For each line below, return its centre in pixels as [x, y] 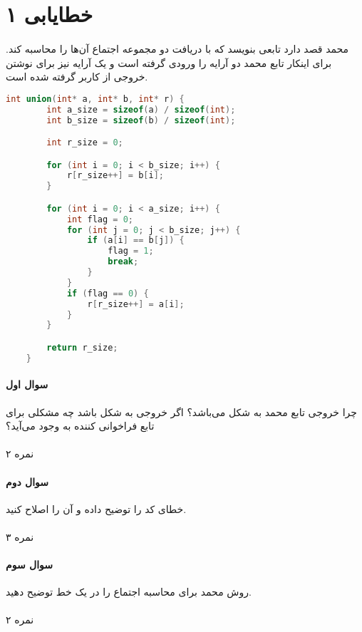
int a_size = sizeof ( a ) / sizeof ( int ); [141, 109]
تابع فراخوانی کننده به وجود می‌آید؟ [80, 426]
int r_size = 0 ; [85, 143]
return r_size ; [82, 348]
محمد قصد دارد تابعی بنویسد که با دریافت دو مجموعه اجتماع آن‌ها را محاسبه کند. [177, 48]
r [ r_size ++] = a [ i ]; [136, 304]
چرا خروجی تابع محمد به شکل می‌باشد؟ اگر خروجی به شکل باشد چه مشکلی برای [181, 411]
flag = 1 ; [131, 251]
